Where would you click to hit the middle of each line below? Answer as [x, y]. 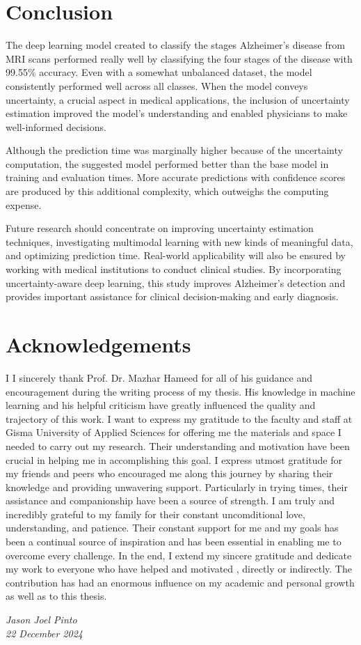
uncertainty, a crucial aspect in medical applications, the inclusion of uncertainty [178, 99]
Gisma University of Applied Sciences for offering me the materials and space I [174, 432]
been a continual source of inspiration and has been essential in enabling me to [174, 542]
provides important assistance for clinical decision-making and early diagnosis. [172, 296]
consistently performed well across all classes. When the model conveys [157, 85]
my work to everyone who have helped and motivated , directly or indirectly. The [179, 569]
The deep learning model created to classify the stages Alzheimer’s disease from [175, 45]
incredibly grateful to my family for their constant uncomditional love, [155, 514]
